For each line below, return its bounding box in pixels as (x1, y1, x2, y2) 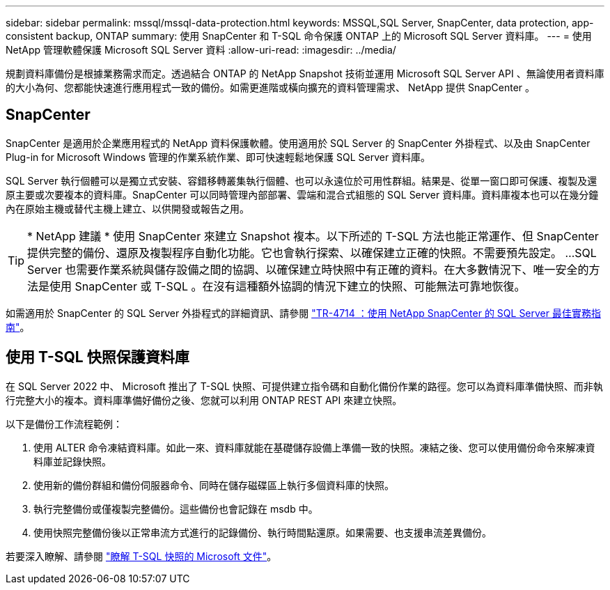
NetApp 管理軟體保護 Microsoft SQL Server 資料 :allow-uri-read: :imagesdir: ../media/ (6, 44, 396, 56)
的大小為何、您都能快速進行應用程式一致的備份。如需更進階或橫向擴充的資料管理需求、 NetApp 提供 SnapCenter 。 (6, 81, 535, 93)
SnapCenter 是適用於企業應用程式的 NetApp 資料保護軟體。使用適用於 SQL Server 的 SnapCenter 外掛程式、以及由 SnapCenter (6, 137, 591, 149)
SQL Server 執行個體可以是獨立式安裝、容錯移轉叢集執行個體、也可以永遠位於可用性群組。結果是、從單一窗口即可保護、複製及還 (6, 174, 597, 187)
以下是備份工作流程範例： (6, 417, 123, 430)
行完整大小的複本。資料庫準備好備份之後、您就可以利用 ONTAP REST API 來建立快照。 (6, 394, 402, 406)
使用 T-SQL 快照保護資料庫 (6, 348, 189, 366)
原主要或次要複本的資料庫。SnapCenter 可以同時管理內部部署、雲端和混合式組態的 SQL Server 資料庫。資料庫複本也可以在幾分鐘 (6, 188, 599, 201)
